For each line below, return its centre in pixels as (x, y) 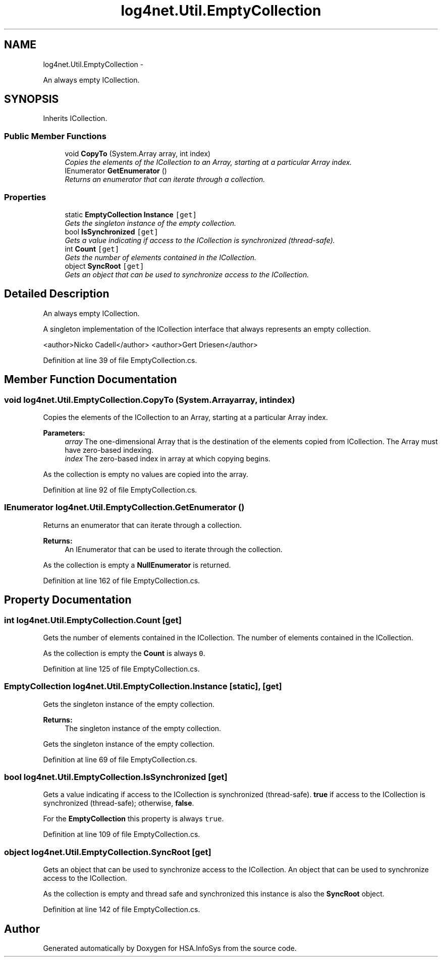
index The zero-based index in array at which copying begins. (168, 459)
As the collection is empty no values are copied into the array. (146, 474)
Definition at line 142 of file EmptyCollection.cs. (122, 910)
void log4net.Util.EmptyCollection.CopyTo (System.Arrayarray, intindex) (150, 400)
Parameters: (64, 433)
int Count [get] (92, 249)
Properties (25, 197)
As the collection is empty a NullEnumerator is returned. (137, 565)
